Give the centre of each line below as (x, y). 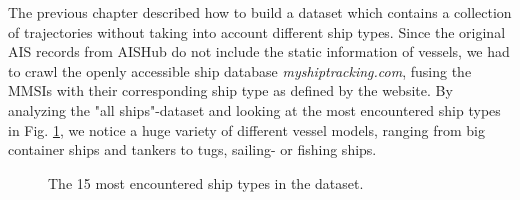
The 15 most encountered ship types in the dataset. (206, 182)
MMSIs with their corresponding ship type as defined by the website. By (230, 90)
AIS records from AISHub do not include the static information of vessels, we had (259, 51)
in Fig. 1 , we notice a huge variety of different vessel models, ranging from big (246, 129)
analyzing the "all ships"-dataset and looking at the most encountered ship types (254, 109)
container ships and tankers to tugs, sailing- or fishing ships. (192, 149)
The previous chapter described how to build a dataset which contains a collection (260, 12)
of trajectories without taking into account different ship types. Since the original (257, 31)
